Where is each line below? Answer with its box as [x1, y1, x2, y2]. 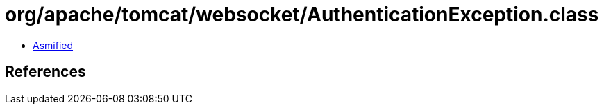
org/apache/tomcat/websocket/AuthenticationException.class [5, 3, 599, 26]
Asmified [33, 39, 74, 51]
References [5, 63, 86, 81]
